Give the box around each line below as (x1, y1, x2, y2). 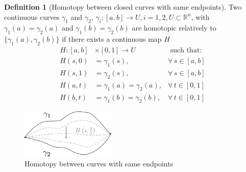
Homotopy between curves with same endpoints (24, 158, 174, 169)
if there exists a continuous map (62, 34, 162, 44)
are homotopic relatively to (132, 22, 216, 33)
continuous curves (4, 11, 60, 22)
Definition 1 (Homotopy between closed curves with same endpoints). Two (4, 2, 242, 12)
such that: (170, 47, 202, 54)
